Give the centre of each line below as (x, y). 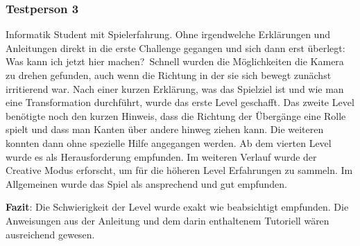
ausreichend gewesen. (50, 234)
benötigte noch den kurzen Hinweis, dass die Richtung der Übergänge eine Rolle (176, 115)
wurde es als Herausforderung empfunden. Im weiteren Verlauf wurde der (161, 156)
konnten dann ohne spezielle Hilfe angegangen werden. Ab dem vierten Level (169, 142)
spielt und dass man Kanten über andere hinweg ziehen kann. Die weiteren (165, 129)
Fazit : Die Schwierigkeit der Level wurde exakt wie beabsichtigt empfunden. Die (177, 207)
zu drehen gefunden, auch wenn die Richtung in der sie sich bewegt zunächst (169, 75)
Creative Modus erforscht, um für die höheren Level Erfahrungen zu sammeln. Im (179, 170)
